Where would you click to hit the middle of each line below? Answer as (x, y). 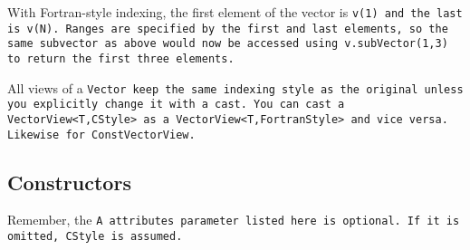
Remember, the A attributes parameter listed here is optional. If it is (234, 220)
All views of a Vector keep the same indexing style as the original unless (235, 87)
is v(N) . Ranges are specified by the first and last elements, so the (228, 29)
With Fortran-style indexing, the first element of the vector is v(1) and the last (235, 12)
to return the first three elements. (121, 58)
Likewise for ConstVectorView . (101, 135)
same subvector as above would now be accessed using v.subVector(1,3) (228, 44)
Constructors (69, 182)
